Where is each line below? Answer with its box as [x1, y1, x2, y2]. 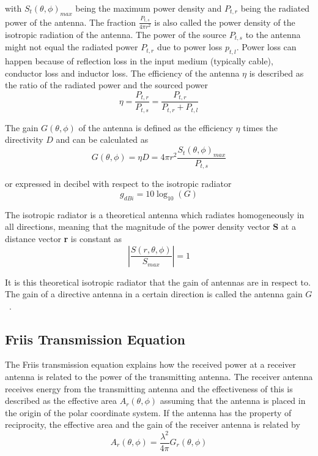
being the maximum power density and [75, 2, 222, 14]
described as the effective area [5, 394, 117, 407]
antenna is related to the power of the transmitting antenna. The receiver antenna [5, 370, 313, 383]
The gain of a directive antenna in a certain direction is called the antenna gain [5, 287, 303, 300]
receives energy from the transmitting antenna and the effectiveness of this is [5, 382, 293, 395]
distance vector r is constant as [5, 232, 122, 245]
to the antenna [245, 28, 301, 40]
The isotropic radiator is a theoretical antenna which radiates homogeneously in [5, 208, 305, 221]
